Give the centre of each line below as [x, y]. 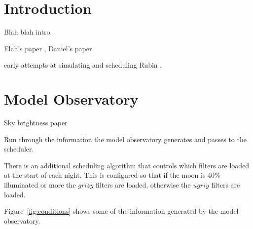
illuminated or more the [40, 185]
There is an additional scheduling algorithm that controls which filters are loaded [127, 165]
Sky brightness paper [36, 123]
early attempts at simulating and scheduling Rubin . [83, 65]
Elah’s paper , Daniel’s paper [48, 48]
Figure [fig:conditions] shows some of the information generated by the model [121, 211]
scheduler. [19, 149]
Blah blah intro [27, 32]
